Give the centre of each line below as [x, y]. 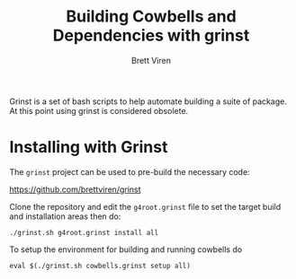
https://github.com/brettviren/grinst [75, 189]
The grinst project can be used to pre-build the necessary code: [130, 171]
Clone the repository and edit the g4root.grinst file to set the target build [145, 206]
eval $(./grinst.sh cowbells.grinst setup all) [100, 266]
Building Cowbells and [151, 17]
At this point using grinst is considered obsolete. [99, 110]
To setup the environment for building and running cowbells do [126, 249]
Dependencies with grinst [151, 35]
